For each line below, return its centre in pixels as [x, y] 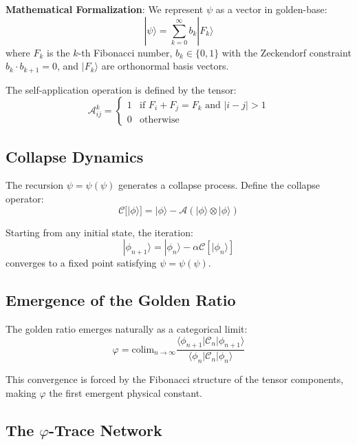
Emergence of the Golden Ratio [121, 300]
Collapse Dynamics [75, 156]
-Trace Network [106, 430]
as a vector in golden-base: [271, 9]
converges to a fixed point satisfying [81, 263]
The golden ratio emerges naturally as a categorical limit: [127, 329]
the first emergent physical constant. [126, 392]
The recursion [35, 185]
